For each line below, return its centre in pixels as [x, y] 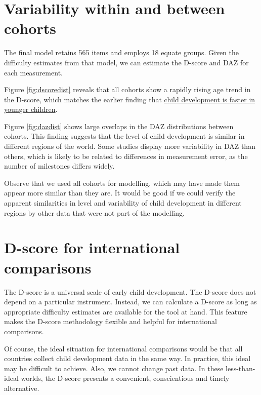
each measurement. [33, 72]
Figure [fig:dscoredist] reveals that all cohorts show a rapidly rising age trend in [127, 89]
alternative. [22, 388]
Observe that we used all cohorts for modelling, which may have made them [122, 183]
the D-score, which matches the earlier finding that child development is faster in [130, 99]
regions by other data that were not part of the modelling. [94, 212]
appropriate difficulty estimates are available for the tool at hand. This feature [126, 311]
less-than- [241, 368]
